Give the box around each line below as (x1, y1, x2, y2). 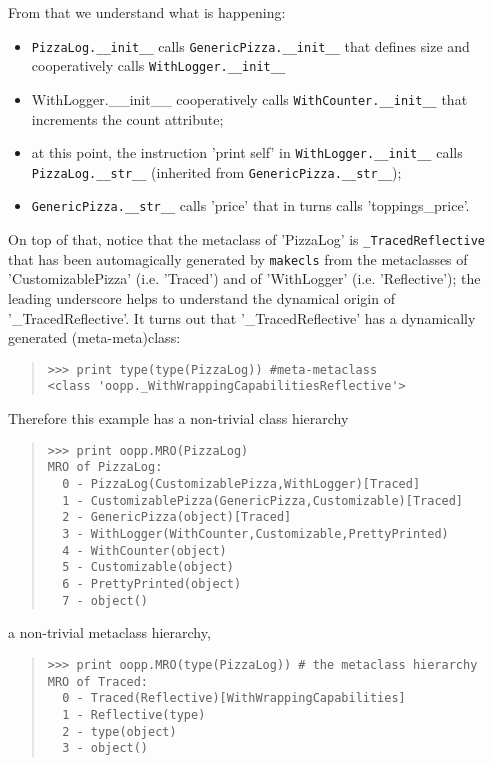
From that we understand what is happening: (8, 2, 286, 22)
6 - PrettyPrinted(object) (62, 576, 242, 591)
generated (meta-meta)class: (8, 327, 181, 348)
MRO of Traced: (47, 674, 149, 689)
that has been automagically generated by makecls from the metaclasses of (8, 248, 468, 269)
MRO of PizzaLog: (47, 460, 163, 475)
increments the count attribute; (31, 108, 224, 129)
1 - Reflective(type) (62, 707, 206, 722)
